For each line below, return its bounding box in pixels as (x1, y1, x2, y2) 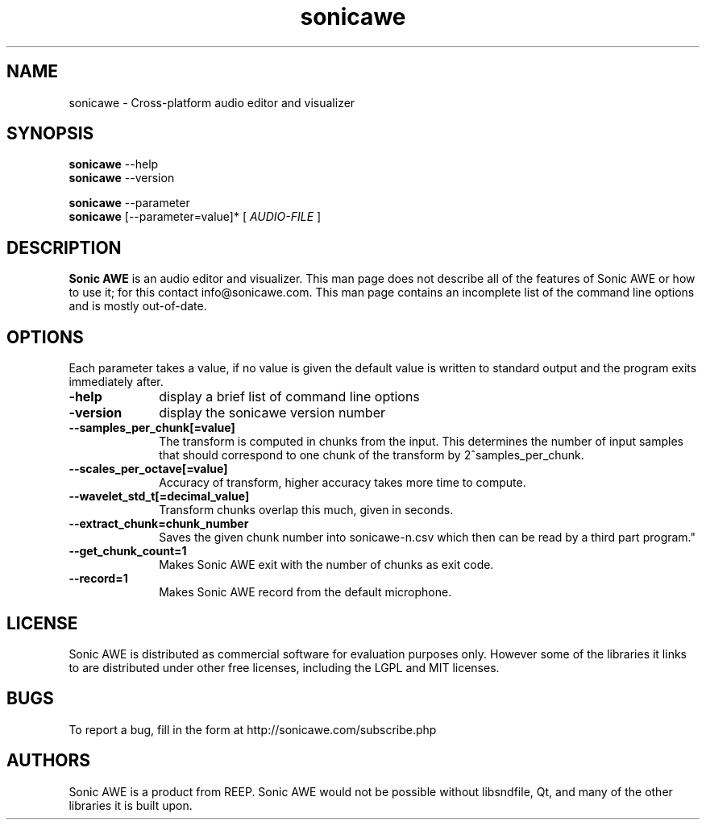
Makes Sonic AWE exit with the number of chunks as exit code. (159, 558, 494, 572)
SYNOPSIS (6, 123, 94, 144)
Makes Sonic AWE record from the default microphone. (159, 585, 452, 600)
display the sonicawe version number (159, 405, 385, 421)
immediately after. (69, 375, 164, 389)
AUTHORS (6, 750, 91, 771)
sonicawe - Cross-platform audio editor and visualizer (69, 95, 355, 110)
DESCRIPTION (6, 237, 122, 258)
